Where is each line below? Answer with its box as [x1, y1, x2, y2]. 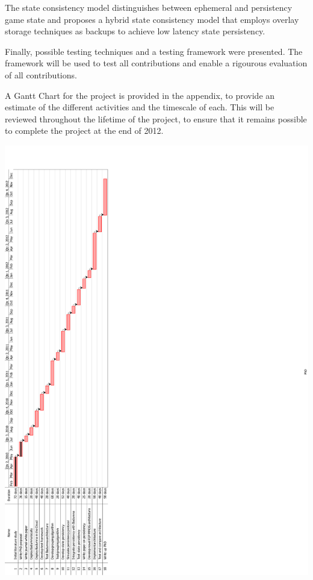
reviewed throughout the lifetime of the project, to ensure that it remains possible [5, 112, 307, 125]
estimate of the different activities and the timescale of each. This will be [5, 101, 274, 113]
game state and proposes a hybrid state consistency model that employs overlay [5, 13, 299, 25]
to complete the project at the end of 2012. [5, 124, 164, 137]
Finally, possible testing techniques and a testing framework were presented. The [5, 45, 303, 57]
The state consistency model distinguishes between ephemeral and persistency [5, 1, 293, 13]
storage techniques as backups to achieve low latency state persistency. [5, 25, 265, 37]
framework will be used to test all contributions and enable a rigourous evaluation [5, 57, 308, 69]
